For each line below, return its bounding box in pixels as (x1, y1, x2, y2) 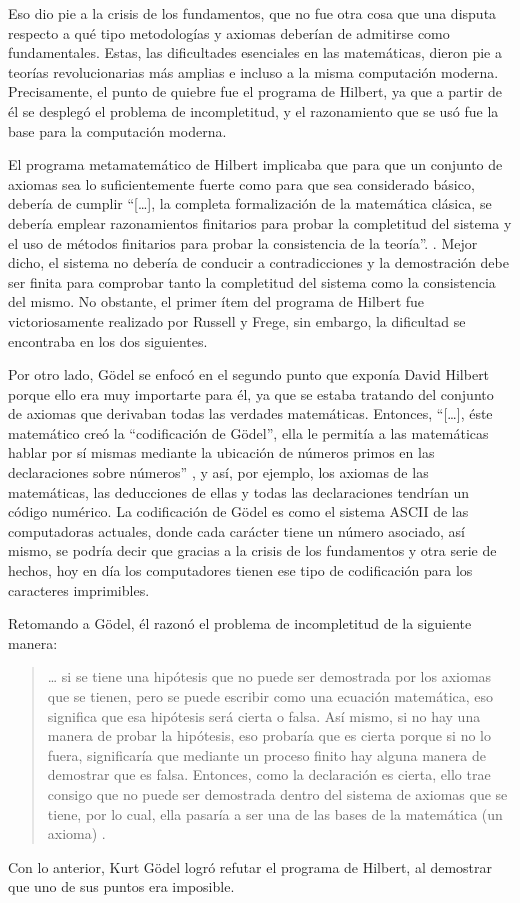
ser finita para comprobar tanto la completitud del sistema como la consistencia (8, 271, 496, 292)
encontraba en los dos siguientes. (8, 330, 208, 351)
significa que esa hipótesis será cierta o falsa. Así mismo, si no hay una (47, 705, 481, 726)
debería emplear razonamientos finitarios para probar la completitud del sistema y (8, 212, 512, 233)
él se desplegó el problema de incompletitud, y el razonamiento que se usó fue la (8, 100, 499, 121)
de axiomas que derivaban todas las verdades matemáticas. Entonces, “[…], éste (8, 403, 493, 424)
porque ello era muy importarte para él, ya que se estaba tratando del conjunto (8, 383, 494, 404)
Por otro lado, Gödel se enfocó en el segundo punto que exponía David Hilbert (8, 364, 490, 385)
